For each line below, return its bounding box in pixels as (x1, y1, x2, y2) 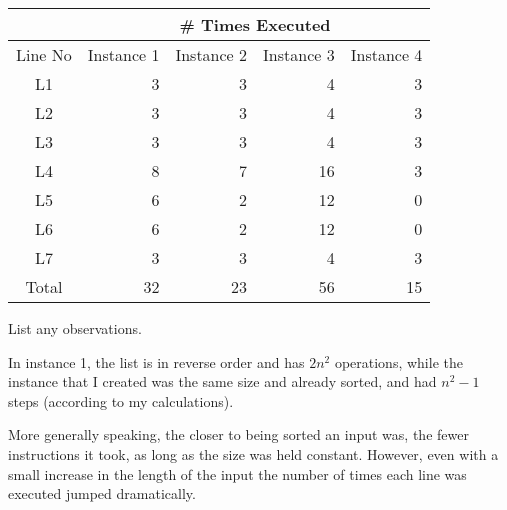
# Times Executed (179, 13, 331, 36)
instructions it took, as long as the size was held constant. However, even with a (8, 443, 499, 464)
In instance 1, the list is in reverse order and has (8, 351, 305, 372)
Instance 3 (263, 43, 335, 66)
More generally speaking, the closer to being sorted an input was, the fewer (8, 424, 469, 445)
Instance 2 (175, 43, 248, 66)
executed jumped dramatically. (8, 483, 196, 504)
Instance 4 (350, 43, 423, 66)
